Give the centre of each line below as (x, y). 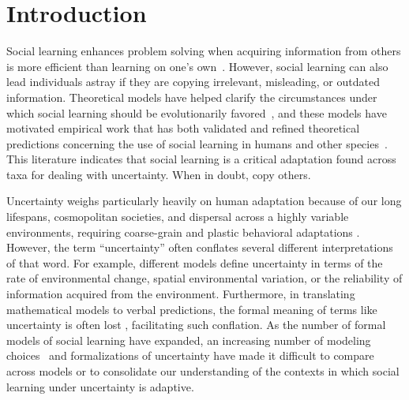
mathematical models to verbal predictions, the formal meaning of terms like (192, 309)
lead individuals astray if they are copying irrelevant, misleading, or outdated (193, 82)
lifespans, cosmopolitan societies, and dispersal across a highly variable (178, 217)
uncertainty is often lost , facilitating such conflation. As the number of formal (196, 325)
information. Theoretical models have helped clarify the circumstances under (192, 97)
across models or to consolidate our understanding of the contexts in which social (203, 371)
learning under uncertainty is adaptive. (100, 386)
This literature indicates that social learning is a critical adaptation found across (201, 159)
